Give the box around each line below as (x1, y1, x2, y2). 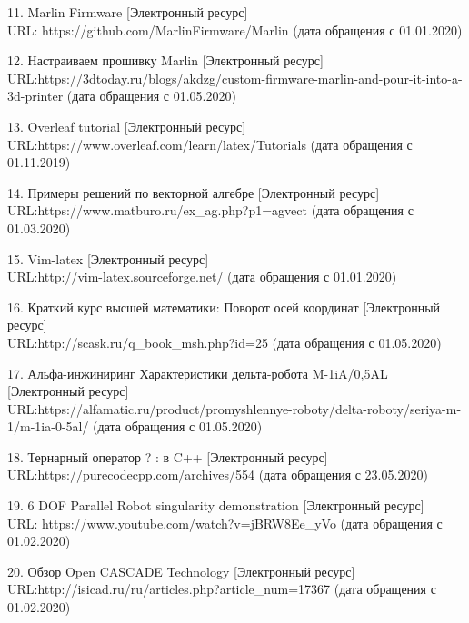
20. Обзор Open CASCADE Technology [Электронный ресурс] (7, 561, 355, 580)
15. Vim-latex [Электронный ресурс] (7, 249, 209, 268)
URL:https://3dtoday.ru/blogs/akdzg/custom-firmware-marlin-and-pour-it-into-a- (7, 68, 463, 87)
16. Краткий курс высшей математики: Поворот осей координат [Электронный (7, 297, 441, 316)
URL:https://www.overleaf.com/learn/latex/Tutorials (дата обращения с (7, 134, 413, 153)
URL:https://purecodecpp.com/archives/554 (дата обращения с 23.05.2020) (7, 465, 428, 484)
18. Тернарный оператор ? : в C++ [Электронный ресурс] (7, 447, 328, 466)
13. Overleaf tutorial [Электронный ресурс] (7, 116, 246, 135)
